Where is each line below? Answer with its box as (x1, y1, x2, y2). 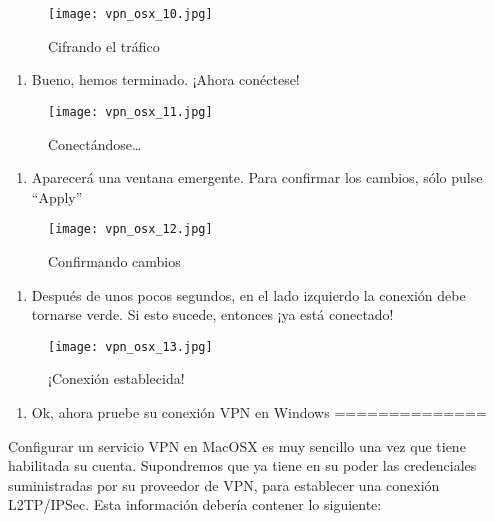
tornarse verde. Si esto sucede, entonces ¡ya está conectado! (31, 304, 394, 325)
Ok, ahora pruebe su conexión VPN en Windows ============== (31, 401, 487, 422)
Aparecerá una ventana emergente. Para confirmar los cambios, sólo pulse (31, 167, 483, 188)
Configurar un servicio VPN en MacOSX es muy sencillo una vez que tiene (8, 435, 466, 456)
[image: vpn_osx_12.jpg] (48, 222, 213, 237)
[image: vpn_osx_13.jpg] (48, 339, 213, 354)
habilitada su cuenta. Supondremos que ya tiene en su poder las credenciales (8, 455, 477, 476)
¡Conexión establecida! (48, 368, 185, 389)
